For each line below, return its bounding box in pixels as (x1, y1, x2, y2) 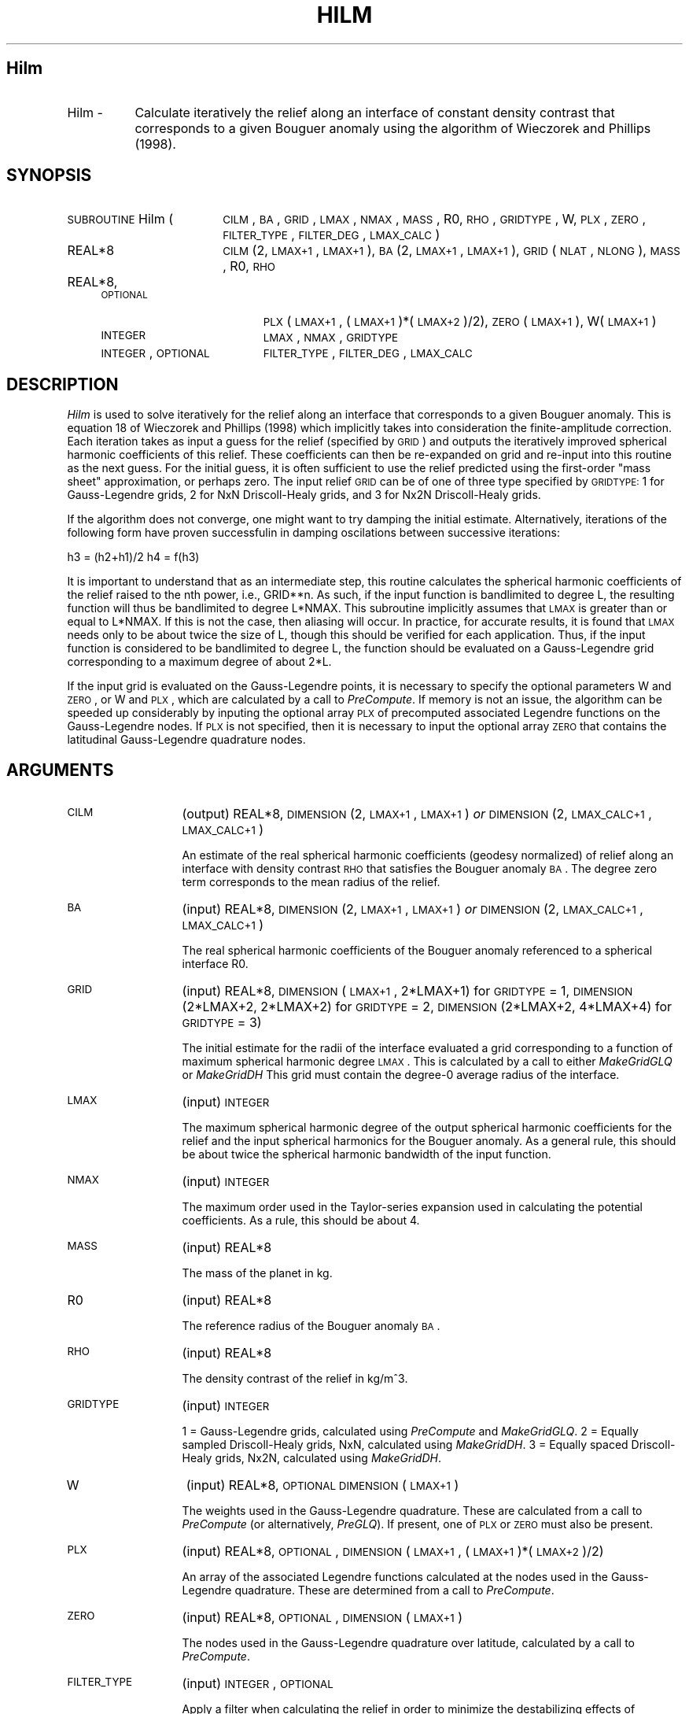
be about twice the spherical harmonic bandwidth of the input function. (182, 1147, 551, 1162)
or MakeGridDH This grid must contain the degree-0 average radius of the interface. (182, 1068, 620, 1082)
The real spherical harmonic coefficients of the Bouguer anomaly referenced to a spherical (182, 944, 653, 958)
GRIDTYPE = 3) (182, 1014, 262, 1031)
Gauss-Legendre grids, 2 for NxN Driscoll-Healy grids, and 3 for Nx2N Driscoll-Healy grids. (67, 488, 541, 502)
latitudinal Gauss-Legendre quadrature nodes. (67, 733, 306, 747)
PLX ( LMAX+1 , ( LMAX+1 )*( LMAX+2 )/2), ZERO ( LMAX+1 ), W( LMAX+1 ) (263, 313, 657, 330)
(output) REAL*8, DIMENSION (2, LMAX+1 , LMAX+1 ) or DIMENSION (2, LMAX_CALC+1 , (182, 806, 652, 822)
